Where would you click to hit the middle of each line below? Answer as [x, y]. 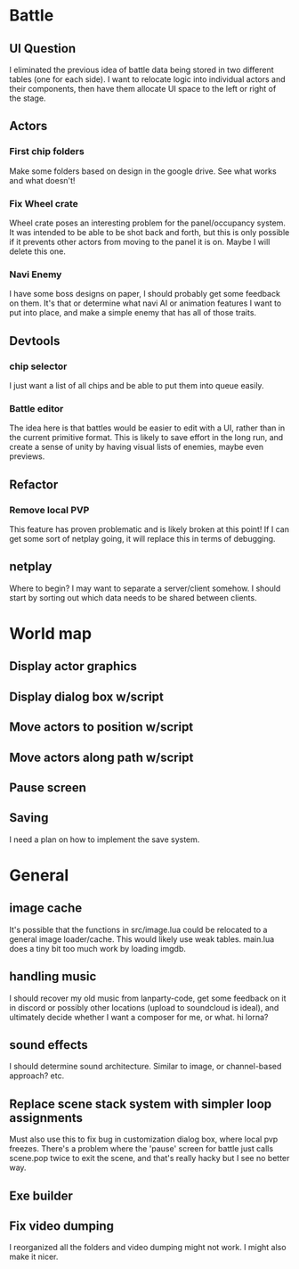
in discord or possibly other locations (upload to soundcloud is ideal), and [144, 1007]
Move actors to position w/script [101, 727]
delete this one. [38, 251]
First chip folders [47, 151]
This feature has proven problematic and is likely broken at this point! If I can [149, 529]
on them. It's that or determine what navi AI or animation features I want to [145, 303]
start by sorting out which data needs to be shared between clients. [133, 597]
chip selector [38, 366]
